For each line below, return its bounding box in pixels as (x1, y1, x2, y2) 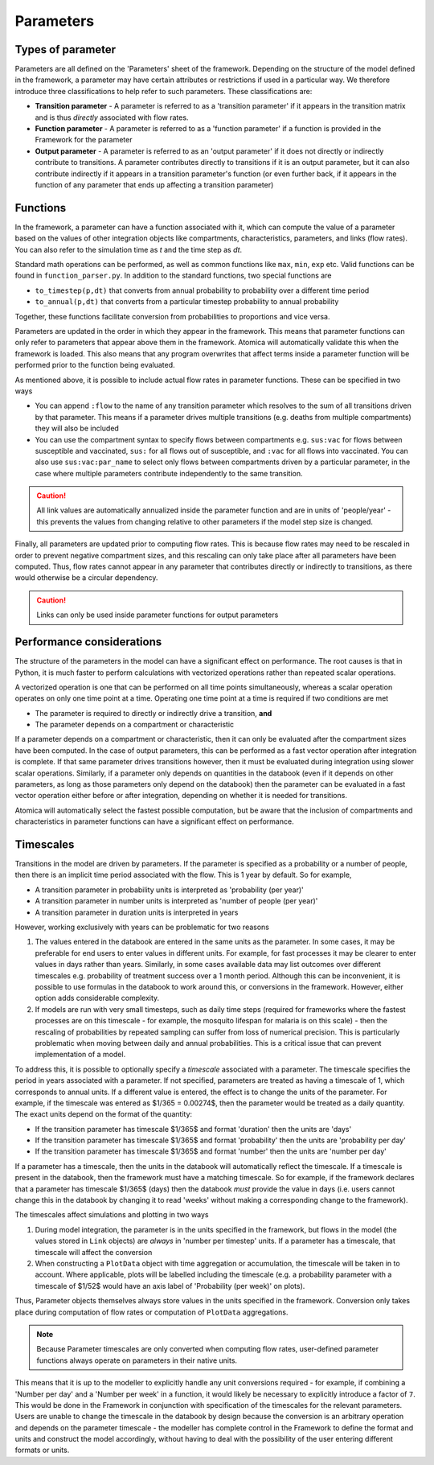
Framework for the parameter (35, 135, 133, 145)
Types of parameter (14, 43, 117, 56)
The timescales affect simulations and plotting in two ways (14, 1210, 209, 1220)
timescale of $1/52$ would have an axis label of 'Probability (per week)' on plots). (35, 1281, 305, 1290)
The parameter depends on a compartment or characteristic (35, 720, 235, 730)
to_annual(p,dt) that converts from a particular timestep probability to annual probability (35, 297, 339, 307)
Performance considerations (14, 636, 162, 649)
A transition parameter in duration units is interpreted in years (35, 907, 239, 917)
